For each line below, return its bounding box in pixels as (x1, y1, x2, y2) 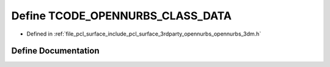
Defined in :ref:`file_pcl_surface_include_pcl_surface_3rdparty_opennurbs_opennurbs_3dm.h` (26, 30, 262, 37)
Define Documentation (11, 46, 100, 56)
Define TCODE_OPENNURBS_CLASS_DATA (11, 9, 232, 22)
